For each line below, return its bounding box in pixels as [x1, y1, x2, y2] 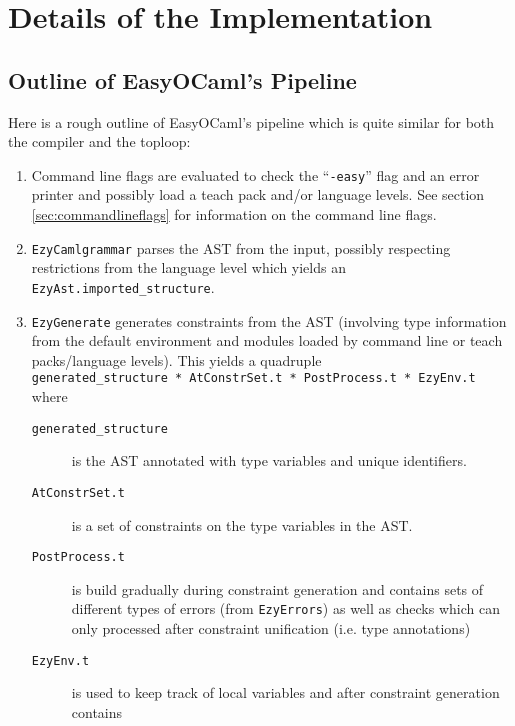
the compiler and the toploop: [8, 131, 191, 152]
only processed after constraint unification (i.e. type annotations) [71, 618, 471, 639]
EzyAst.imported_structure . [31, 276, 215, 297]
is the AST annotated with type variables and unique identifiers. [71, 450, 467, 471]
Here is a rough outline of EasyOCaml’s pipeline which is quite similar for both [8, 111, 495, 132]
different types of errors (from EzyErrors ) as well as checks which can [71, 598, 500, 619]
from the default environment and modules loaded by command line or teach [31, 330, 503, 351]
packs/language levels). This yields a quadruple [31, 349, 322, 370]
